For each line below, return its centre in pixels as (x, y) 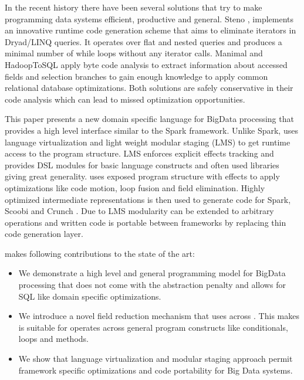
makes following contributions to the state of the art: (100, 253)
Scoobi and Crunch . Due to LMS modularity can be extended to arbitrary (139, 211)
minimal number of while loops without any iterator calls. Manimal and (134, 53)
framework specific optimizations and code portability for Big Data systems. (156, 370)
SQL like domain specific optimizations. (90, 296)
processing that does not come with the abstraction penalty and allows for (152, 285)
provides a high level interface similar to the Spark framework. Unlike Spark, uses (151, 130)
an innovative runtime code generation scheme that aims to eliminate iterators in (151, 30)
